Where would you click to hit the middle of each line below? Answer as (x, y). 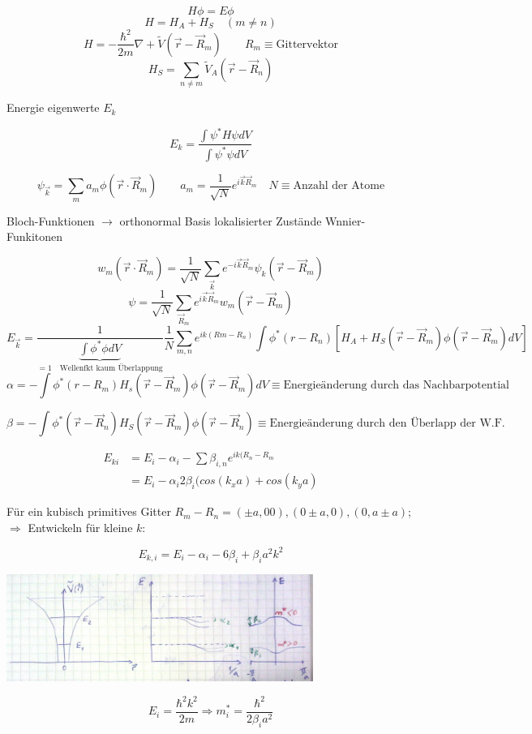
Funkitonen (35, 236)
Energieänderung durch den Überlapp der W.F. (387, 424)
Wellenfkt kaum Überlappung (111, 368)
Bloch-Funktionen (51, 220)
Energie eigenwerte (53, 107)
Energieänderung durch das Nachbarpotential (396, 386)
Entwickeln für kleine (80, 527)
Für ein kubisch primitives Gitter (89, 511)
